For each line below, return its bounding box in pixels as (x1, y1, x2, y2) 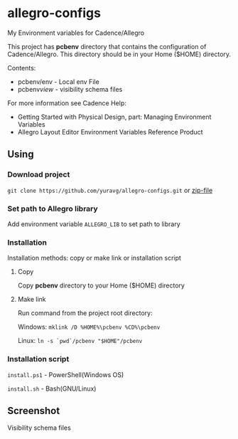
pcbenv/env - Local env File (17, 77, 99, 86)
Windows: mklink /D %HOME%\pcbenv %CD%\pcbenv (17, 322, 161, 332)
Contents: (7, 63, 36, 72)
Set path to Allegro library (7, 203, 98, 213)
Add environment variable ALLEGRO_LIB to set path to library (7, 219, 181, 228)
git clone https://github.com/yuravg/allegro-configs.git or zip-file (7, 186, 213, 194)
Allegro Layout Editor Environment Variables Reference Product (17, 127, 203, 136)
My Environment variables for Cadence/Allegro (7, 28, 144, 37)
